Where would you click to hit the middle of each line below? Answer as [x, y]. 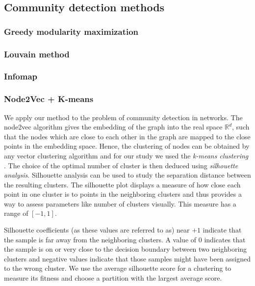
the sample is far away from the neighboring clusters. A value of [100, 239]
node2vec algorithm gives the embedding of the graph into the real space [113, 127]
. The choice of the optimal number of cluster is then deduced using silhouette [121, 165]
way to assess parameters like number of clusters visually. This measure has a [120, 203]
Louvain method [37, 54]
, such [241, 127]
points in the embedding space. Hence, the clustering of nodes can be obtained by [127, 146]
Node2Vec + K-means [49, 99]
